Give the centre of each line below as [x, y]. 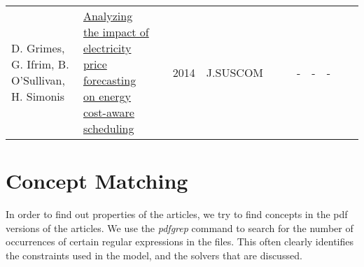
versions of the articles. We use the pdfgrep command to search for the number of [180, 228]
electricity [107, 48]
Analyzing [108, 16]
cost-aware [108, 112]
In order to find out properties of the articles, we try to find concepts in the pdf [177, 214]
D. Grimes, [38, 48]
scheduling [108, 128]
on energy [107, 96]
